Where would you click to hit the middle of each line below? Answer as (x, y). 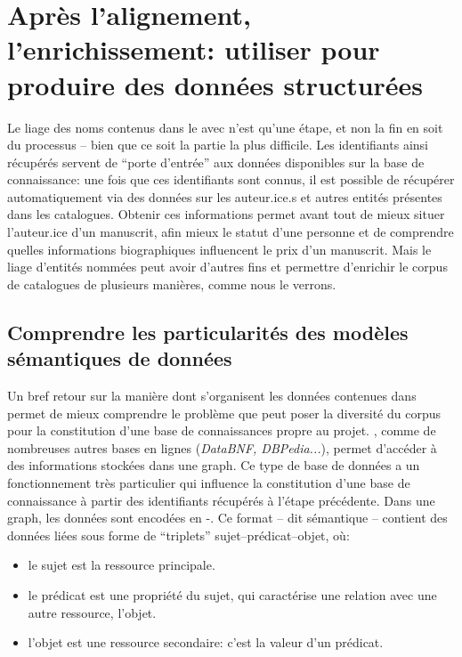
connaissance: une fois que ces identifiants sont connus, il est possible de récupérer (231, 179)
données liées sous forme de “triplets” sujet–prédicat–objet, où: (178, 535)
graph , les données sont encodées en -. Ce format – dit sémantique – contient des (227, 518)
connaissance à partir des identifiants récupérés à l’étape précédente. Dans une (221, 500)
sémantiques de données (120, 358)
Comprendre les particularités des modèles (208, 332)
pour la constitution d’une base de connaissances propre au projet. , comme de (222, 430)
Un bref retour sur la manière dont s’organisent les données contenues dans (212, 396)
